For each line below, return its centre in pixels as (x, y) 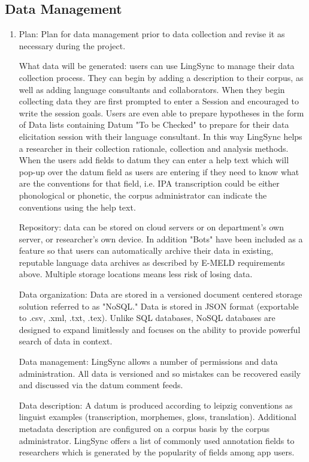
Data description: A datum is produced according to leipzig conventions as (156, 405)
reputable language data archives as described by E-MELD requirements (152, 262)
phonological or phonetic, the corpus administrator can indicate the (143, 195)
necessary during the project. (72, 45)
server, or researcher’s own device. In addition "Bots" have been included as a (161, 238)
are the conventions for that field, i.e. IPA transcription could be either (149, 183)
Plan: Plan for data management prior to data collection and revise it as (152, 34)
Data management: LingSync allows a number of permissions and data (148, 361)
